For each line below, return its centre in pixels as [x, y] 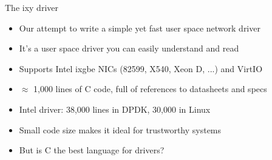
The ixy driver [32, 7]
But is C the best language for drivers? [92, 150]
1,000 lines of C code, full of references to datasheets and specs [150, 89]
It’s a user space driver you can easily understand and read [129, 48]
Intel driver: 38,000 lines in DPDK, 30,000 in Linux [115, 109]
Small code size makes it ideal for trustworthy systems [120, 129]
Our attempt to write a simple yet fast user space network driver [140, 28]
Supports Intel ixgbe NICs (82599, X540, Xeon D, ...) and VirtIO [141, 68]
